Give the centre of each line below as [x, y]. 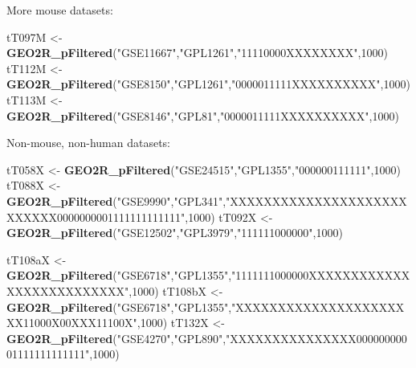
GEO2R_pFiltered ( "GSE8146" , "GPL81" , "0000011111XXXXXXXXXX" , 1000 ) [203, 115]
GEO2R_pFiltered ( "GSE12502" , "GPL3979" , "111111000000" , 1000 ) [175, 233]
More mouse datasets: [60, 10]
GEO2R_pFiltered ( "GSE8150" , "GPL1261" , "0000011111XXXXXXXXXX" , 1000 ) [208, 84]
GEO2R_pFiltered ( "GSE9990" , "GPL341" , [116, 200]
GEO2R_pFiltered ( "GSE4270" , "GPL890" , [116, 338]
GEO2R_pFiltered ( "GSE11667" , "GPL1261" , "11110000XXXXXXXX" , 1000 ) [197, 53]
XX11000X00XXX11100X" [72, 323]
